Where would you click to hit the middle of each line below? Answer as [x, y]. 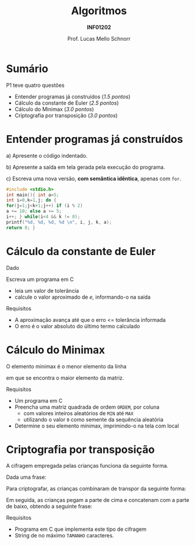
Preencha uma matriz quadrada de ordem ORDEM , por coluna [87, 407]
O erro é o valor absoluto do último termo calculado [77, 326]
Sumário [27, 68]
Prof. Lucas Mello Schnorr [99, 38]
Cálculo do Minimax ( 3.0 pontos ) [54, 109]
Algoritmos [99, 11]
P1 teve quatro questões [35, 85]
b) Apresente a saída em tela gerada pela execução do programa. [86, 167]
